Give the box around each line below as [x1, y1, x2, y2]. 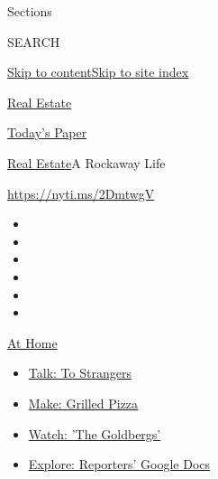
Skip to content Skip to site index [7, 62, 189, 81]
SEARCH [7, 32, 60, 51]
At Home [7, 333, 58, 352]
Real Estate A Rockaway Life [7, 153, 166, 172]
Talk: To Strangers [28, 363, 132, 382]
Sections [7, 2, 52, 20]
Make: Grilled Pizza [28, 393, 139, 412]
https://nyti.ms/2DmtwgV [7, 183, 155, 202]
